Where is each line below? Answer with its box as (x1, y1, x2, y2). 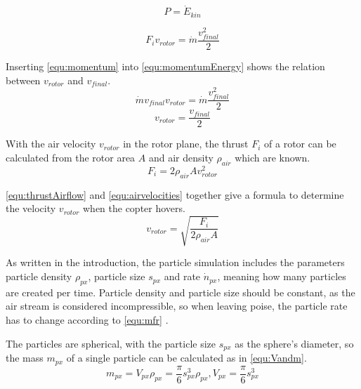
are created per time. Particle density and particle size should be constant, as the (6, 284, 355, 299)
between (6, 72, 41, 87)
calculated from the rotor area (6, 150, 136, 165)
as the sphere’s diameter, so (235, 336, 354, 350)
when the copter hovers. (82, 201, 185, 216)
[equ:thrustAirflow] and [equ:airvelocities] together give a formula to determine (6, 187, 344, 202)
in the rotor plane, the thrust (123, 136, 249, 151)
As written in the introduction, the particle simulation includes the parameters (6, 255, 345, 270)
